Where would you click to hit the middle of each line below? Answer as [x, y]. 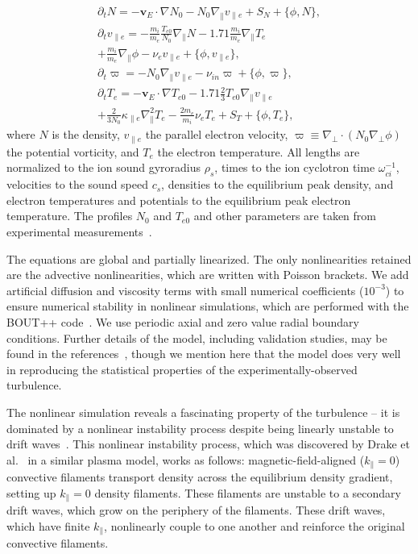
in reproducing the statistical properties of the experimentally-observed [182, 369]
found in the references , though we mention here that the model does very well [204, 354]
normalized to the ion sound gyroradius [104, 167]
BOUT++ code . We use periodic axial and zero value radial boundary [183, 322]
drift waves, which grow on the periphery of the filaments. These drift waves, [196, 510]
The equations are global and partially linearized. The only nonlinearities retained [209, 258]
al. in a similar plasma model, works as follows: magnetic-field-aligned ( [186, 459]
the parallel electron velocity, [217, 134]
